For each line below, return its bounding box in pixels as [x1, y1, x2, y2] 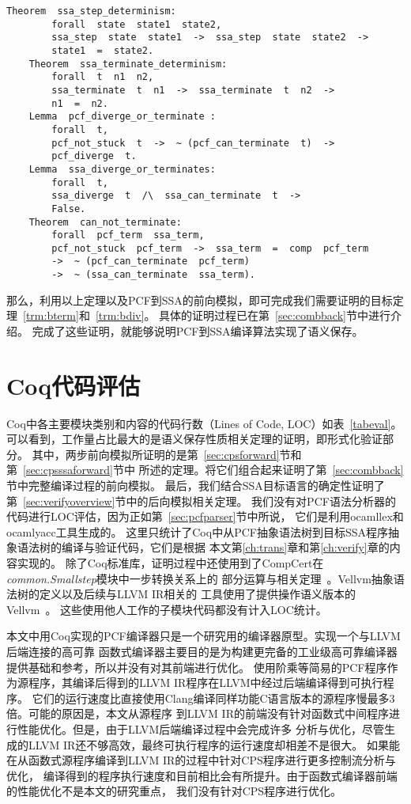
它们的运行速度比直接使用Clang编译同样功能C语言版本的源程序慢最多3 [32, 689, 395, 706]
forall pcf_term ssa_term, [51, 229, 205, 241]
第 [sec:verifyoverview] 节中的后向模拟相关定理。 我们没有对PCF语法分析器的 [6, 492, 396, 509]
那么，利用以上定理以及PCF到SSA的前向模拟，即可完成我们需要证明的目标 [6, 291, 393, 308]
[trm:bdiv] [95, 307, 145, 324]
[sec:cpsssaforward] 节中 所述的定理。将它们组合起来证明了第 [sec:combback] [23, 461, 404, 478]
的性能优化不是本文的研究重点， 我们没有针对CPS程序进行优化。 [6, 783, 342, 799]
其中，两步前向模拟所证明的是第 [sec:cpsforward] [32, 446, 280, 462]
